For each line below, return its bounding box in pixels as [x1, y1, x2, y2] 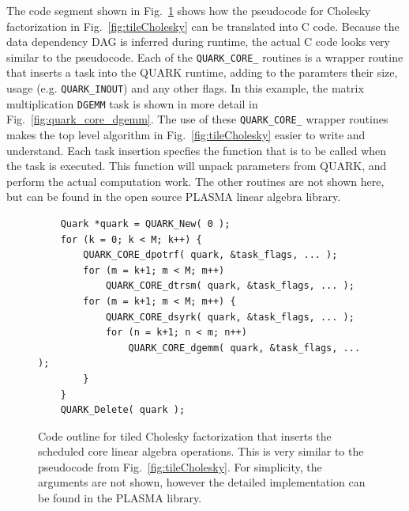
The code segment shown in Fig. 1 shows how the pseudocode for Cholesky [6, 2, 371, 18]
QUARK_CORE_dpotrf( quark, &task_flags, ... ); [83, 249, 338, 261]
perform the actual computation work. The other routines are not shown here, [6, 172, 385, 189]
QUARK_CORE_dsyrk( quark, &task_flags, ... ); [105, 311, 355, 323]
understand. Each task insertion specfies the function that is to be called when [6, 142, 387, 158]
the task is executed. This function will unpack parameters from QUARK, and [6, 157, 387, 174]
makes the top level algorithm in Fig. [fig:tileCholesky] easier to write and [6, 127, 366, 142]
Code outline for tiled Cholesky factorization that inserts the [38, 427, 332, 444]
